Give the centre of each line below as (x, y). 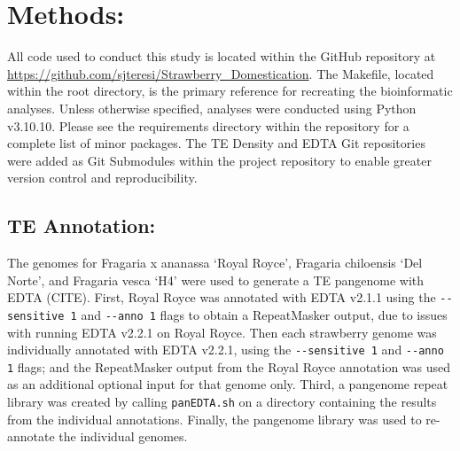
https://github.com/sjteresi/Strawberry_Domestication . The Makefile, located (221, 73)
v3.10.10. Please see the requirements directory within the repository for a (208, 125)
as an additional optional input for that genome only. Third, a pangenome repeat (228, 384)
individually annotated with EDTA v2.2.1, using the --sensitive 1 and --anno (226, 350)
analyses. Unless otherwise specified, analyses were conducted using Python (212, 108)
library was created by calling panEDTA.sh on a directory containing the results (222, 402)
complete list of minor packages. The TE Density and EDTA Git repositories (216, 143)
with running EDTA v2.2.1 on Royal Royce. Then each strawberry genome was (222, 332)
